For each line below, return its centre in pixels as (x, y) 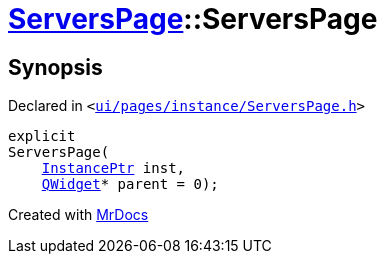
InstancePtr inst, (113, 168)
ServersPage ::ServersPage (193, 19)
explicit (42, 136)
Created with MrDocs (78, 215)
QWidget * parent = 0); (130, 184)
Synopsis (55, 67)
